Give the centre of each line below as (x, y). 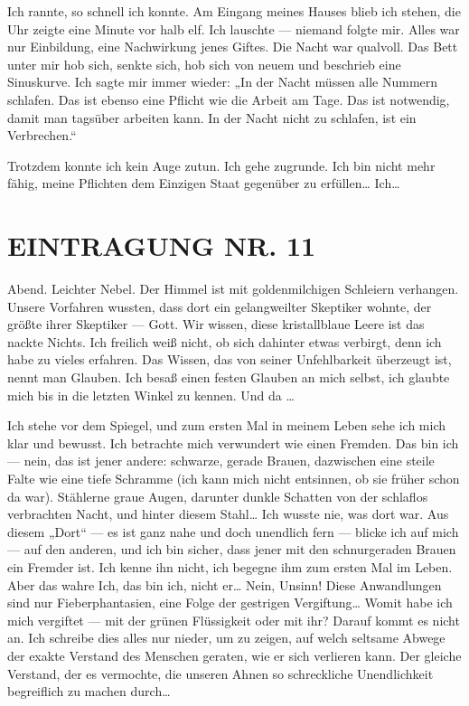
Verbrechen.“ (42, 135)
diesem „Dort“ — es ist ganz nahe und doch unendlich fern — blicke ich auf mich (233, 531)
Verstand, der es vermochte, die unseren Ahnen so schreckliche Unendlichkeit (220, 673)
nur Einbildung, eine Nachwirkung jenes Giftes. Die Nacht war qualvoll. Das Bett (233, 47)
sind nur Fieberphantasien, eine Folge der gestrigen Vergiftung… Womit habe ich (230, 602)
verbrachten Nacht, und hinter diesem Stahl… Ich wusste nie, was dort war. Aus (228, 514)
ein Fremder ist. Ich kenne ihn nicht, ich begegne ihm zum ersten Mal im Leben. (230, 566)
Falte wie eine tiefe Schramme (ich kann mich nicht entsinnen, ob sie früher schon (234, 478)
